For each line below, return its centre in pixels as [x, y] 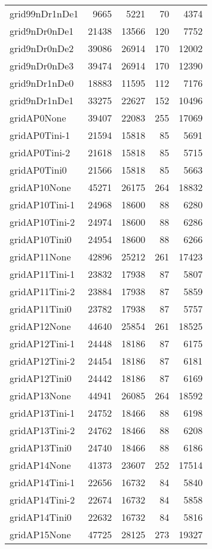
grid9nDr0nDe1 [42, 31]
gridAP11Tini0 [41, 309]
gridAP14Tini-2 [42, 500]
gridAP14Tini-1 [42, 482]
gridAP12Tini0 [41, 378]
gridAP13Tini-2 [42, 430]
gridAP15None [40, 534]
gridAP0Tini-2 [40, 152]
